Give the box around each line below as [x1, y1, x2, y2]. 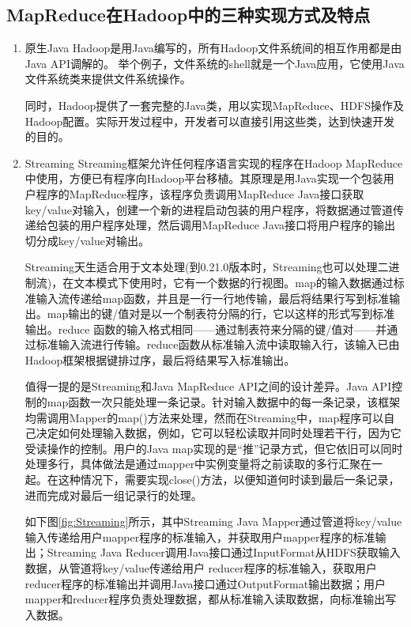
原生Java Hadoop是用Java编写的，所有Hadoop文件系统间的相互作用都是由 [25, 40, 402, 56]
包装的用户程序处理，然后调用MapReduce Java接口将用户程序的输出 [47, 217, 396, 233]
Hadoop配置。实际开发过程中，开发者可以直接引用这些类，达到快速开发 [25, 112, 395, 129]
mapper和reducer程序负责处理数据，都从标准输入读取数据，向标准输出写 [25, 591, 397, 607]
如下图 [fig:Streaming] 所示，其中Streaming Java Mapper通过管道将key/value [25, 513, 402, 530]
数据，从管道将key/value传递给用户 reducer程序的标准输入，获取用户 [25, 560, 377, 576]
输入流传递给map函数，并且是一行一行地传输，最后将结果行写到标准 [36, 289, 390, 306]
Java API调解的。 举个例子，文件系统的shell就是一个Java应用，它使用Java [25, 55, 405, 71]
